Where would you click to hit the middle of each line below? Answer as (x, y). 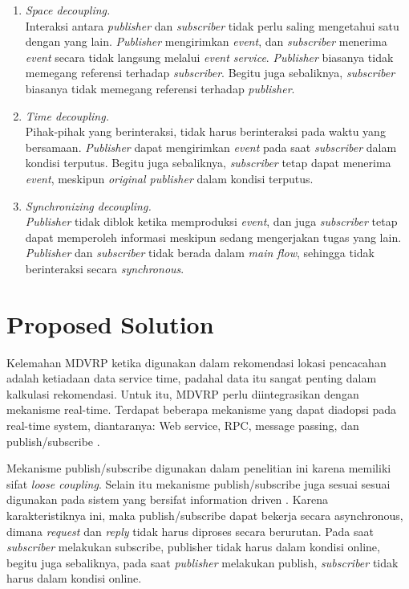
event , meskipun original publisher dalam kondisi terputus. (169, 178)
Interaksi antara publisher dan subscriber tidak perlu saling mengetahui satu (212, 25)
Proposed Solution (110, 323)
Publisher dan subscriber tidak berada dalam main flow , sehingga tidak (200, 253)
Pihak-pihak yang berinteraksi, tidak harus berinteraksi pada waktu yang (205, 131)
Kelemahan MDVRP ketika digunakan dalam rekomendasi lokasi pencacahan (196, 362)
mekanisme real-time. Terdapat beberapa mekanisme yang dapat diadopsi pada (202, 409)
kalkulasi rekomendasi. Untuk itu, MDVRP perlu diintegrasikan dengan (183, 393)
